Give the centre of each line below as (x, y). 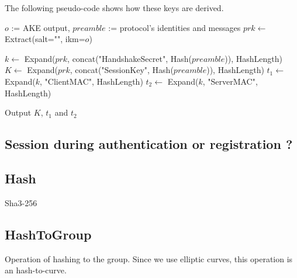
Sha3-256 (21, 202)
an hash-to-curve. (36, 270)
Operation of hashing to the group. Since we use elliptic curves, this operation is (149, 258)
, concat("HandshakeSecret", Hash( (129, 58)
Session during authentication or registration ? (149, 144)
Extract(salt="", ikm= (45, 39)
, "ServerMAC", (230, 81)
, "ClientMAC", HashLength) (91, 81)
